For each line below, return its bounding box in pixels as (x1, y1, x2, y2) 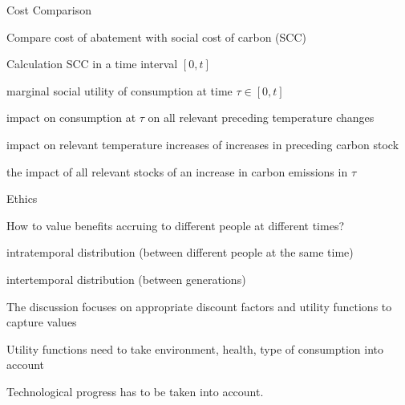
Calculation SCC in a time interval (6, 55, 178, 72)
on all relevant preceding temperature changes (148, 109, 375, 126)
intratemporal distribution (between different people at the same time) (6, 244, 354, 261)
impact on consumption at (6, 109, 136, 126)
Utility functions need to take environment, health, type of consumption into (6, 340, 384, 357)
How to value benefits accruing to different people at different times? (6, 217, 345, 233)
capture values (6, 314, 77, 330)
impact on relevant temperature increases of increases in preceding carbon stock (6, 136, 399, 152)
